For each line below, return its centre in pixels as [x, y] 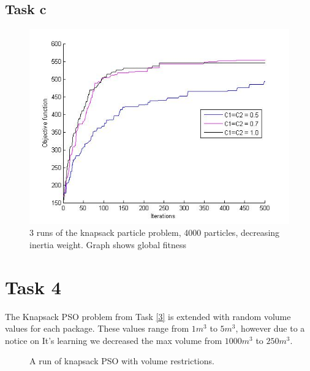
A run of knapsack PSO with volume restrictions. [122, 361]
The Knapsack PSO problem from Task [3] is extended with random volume [148, 316]
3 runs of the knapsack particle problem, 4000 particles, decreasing [155, 232]
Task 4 [33, 287]
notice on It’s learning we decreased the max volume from [114, 340]
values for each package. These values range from [97, 328]
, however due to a [270, 328]
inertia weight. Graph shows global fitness [108, 244]
